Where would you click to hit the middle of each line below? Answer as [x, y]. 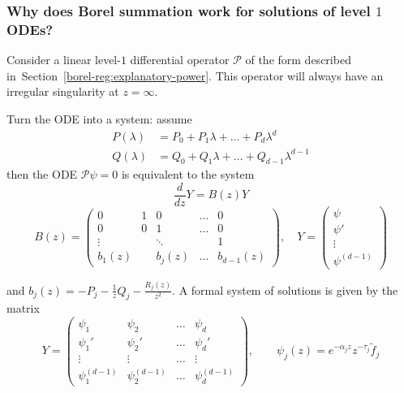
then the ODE [42, 174]
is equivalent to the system [188, 174]
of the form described [298, 60]
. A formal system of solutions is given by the [285, 289]
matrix [23, 308]
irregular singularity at [63, 91]
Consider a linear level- [64, 60]
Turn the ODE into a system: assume [99, 118]
